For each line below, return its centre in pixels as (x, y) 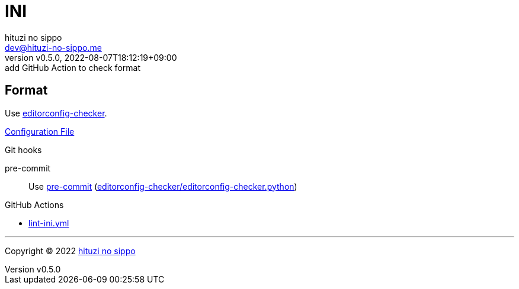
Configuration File (40, 131)
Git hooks (23, 150)
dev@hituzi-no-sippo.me (53, 47)
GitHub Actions (34, 204)
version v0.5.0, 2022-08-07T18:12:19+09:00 (91, 57)
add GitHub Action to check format (73, 67)
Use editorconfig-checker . (56, 113)
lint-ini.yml (49, 223)
